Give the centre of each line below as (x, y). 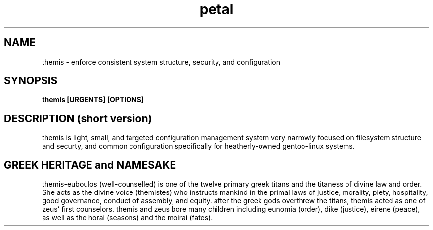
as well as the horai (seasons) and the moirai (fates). (128, 218)
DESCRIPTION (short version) (78, 118)
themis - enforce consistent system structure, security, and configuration (161, 62)
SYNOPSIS (31, 81)
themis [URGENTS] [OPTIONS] (93, 100)
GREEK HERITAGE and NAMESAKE (90, 165)
